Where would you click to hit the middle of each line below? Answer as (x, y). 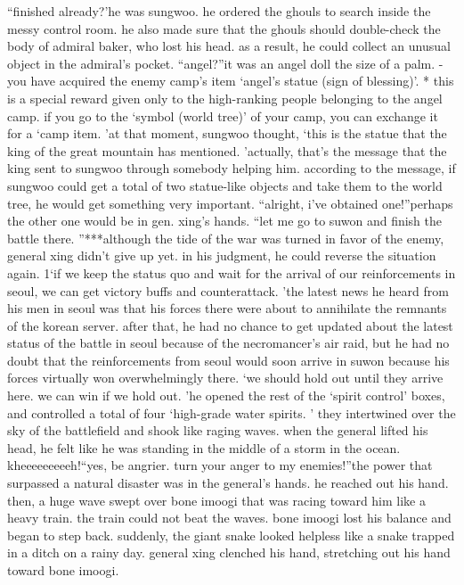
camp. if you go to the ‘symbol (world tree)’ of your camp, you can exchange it (223, 115)
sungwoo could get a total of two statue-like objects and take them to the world (225, 185)
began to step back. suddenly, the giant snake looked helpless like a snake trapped (231, 535)
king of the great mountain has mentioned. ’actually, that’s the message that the (227, 150)
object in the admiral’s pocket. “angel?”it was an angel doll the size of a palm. (221, 63)
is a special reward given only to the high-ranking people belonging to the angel (225, 98)
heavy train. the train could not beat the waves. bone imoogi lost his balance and (229, 518)
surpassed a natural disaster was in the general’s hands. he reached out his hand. (228, 483)
